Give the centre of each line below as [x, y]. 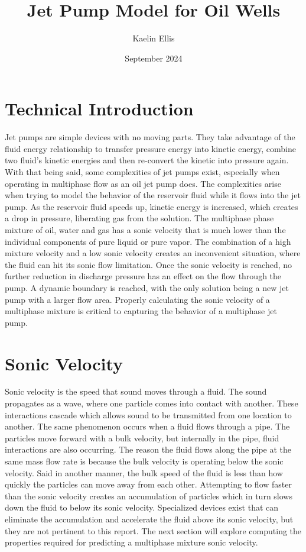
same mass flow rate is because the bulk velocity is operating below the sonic [144, 461]
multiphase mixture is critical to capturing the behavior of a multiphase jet [141, 311]
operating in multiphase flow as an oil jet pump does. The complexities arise [143, 183]
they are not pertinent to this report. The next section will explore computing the [153, 530]
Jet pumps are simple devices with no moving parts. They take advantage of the [150, 137]
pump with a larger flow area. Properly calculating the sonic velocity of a [137, 299]
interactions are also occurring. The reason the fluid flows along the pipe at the [148, 449]
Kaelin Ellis [154, 38]
